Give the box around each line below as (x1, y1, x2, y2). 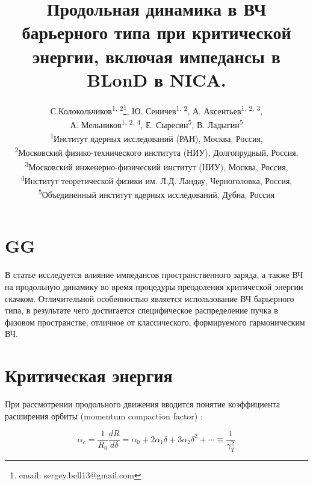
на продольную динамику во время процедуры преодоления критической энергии (5, 280, 303, 292)
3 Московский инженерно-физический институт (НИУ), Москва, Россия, (25, 158, 288, 173)
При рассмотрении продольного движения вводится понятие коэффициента (5, 398, 280, 410)
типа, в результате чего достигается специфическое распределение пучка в (5, 304, 278, 317)
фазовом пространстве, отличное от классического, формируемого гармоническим (5, 315, 305, 328)
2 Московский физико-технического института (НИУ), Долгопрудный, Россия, (14, 144, 299, 159)
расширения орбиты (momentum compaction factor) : (5, 409, 203, 422)
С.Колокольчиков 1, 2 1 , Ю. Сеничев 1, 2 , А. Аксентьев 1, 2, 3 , (50, 102, 263, 117)
